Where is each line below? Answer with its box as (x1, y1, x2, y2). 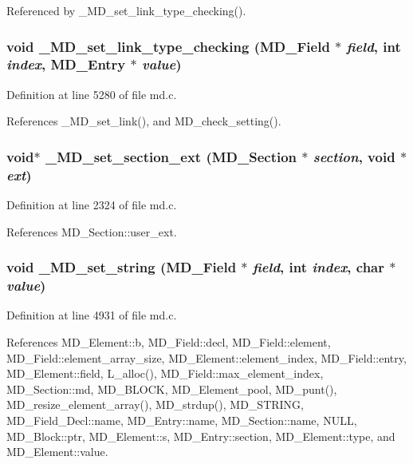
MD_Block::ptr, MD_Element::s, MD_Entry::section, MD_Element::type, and (6, 427, 395, 444)
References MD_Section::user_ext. (6, 223, 177, 240)
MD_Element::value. (6, 443, 108, 460)
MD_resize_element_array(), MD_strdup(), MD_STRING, (6, 396, 304, 413)
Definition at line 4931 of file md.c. (6, 307, 177, 323)
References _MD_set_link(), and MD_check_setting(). (6, 113, 281, 129)
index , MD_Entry (6, 54, 126, 74)
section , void (313, 146, 395, 166)
